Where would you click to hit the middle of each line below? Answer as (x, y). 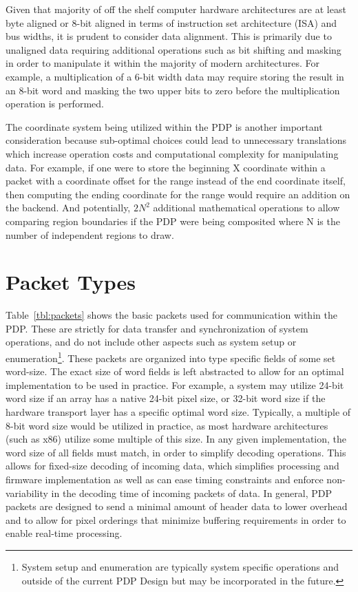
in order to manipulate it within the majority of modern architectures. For (162, 63)
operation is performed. (55, 104)
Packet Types (71, 282)
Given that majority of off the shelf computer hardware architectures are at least (176, 9)
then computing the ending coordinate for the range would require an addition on (178, 194)
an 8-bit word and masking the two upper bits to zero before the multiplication (173, 90)
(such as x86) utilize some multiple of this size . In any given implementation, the (176, 439)
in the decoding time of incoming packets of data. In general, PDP (192, 493)
